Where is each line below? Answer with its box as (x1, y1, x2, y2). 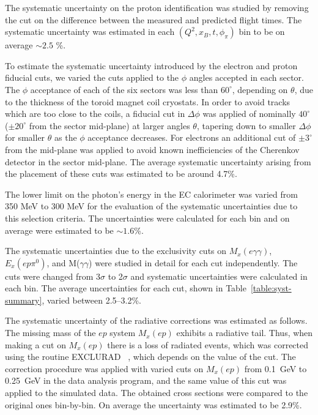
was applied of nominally (202, 107, 296, 120)
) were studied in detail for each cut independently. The (89, 256, 298, 269)
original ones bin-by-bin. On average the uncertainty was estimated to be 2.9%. (5, 398, 302, 411)
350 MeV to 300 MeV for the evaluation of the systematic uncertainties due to (5, 200, 298, 212)
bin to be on (239, 25, 285, 38)
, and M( (46, 256, 80, 269)
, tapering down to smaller (196, 119, 296, 132)
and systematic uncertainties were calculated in (130, 269, 308, 282)
